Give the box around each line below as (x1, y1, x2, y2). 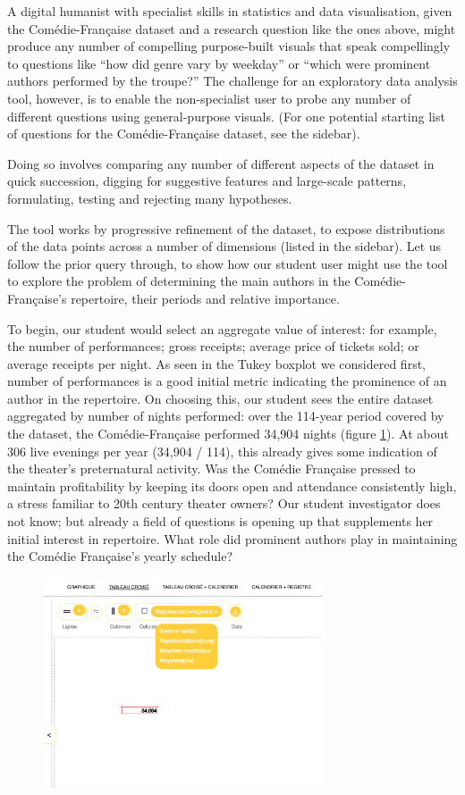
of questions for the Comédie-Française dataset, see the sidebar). (7, 124, 360, 143)
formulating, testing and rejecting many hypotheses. (7, 188, 292, 207)
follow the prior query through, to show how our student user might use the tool (7, 254, 448, 272)
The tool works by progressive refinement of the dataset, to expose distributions (7, 219, 445, 238)
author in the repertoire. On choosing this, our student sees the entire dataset (7, 389, 434, 407)
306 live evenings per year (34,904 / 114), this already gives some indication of (7, 441, 437, 460)
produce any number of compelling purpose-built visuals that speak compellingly (7, 37, 451, 55)
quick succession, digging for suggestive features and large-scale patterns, (7, 172, 407, 190)
